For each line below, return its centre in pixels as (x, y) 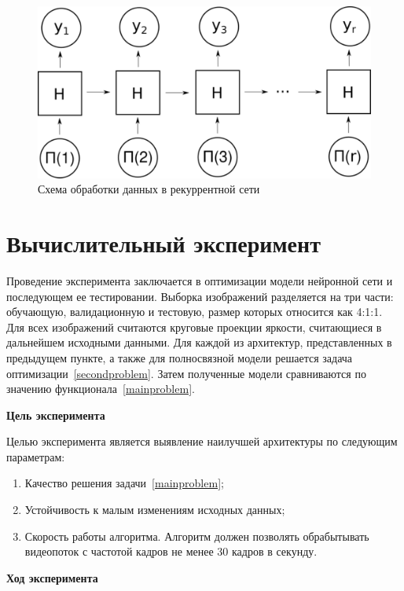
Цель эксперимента (56, 415)
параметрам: (36, 456)
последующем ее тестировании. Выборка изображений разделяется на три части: (200, 296)
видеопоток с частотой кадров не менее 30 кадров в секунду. (171, 551)
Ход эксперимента (52, 577)
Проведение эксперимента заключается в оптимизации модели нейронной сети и (200, 280)
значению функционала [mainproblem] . (101, 389)
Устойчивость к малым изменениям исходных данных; (155, 510)
